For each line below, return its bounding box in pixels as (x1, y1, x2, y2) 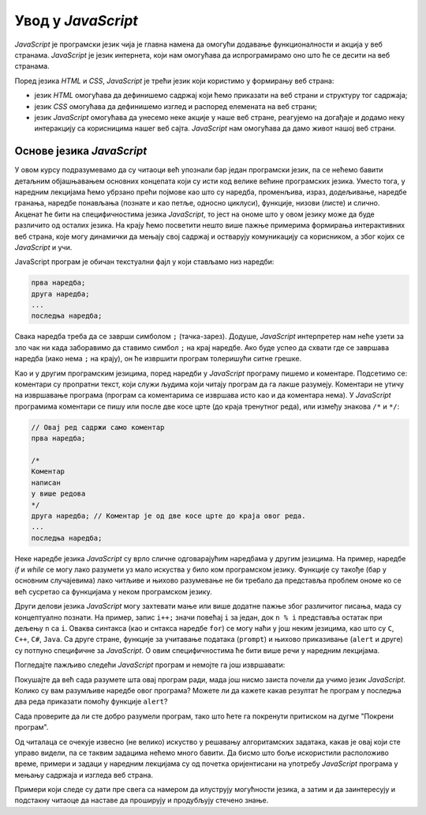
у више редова (31, 489, 86, 498)
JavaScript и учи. (14, 242, 73, 252)
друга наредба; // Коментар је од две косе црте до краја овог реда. (31, 511, 306, 520)
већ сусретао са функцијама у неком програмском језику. (14, 587, 212, 596)
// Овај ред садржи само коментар (31, 423, 165, 432)
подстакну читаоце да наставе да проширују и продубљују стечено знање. (14, 795, 269, 806)
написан (31, 478, 61, 487)
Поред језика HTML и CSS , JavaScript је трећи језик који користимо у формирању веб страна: (14, 76, 334, 85)
